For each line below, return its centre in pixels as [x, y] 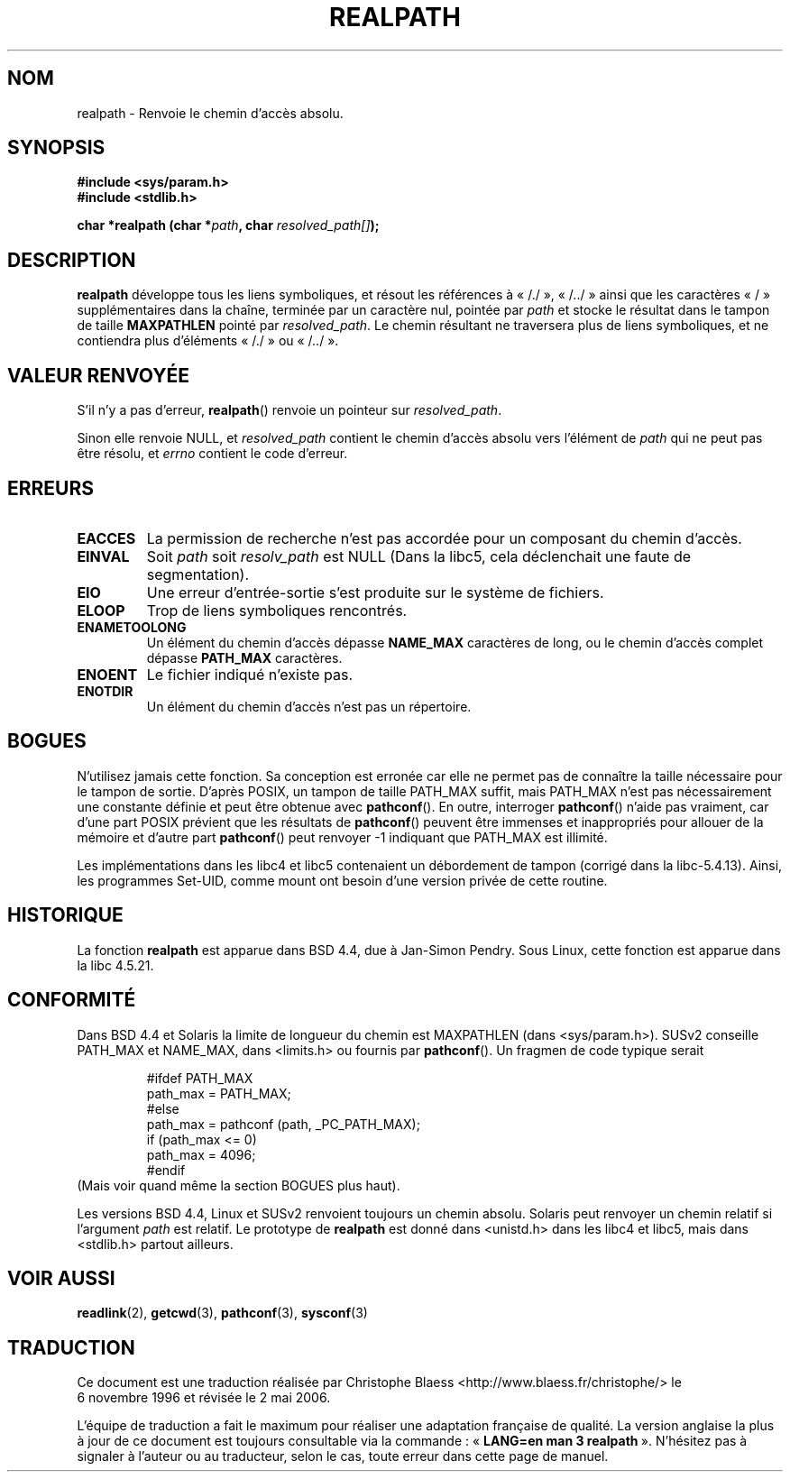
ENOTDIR [105, 691]
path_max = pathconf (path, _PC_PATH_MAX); [283, 1124]
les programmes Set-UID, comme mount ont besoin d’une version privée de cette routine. [342, 880]
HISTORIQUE [65, 915]
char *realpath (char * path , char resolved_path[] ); [228, 225]
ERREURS [51, 488]
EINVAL [103, 556]
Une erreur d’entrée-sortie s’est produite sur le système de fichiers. [375, 592]
